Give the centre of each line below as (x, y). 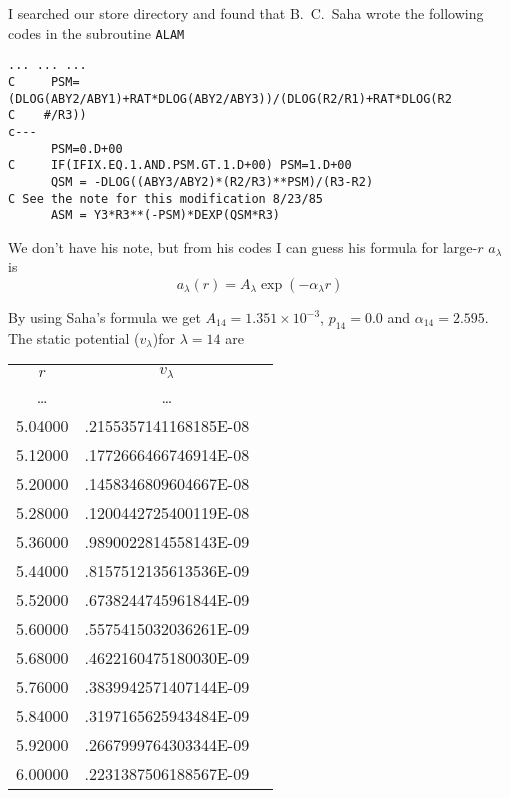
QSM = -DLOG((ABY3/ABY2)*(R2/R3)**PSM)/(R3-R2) (212, 181)
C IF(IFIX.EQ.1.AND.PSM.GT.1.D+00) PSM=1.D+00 (180, 165)
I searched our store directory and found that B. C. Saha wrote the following (246, 13)
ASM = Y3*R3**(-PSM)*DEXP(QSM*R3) (165, 215)
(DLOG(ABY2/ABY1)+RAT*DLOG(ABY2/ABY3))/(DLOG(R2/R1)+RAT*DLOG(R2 (230, 98)
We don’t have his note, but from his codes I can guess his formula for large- (243, 246)
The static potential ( (74, 337)
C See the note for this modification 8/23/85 (165, 198)
